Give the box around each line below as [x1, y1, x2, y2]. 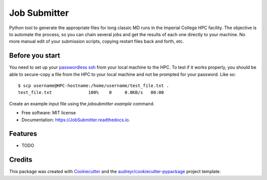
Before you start [9, 51, 60, 60]
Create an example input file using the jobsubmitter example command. [9, 100, 155, 106]
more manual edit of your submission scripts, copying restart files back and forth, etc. [9, 39, 184, 45]
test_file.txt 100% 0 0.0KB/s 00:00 [18, 90, 164, 95]
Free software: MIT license [21, 110, 76, 116]
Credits [9, 156, 33, 164]
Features [9, 130, 37, 138]
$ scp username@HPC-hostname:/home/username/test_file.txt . [18, 83, 169, 89]
